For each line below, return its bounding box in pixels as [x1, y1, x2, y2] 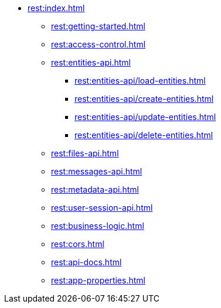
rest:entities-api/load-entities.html [74, 76, 206, 85]
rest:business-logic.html [51, 221, 144, 231]
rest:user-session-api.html [51, 203, 153, 213]
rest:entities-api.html [51, 57, 131, 67]
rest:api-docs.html [51, 257, 122, 267]
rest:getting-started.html [51, 21, 145, 31]
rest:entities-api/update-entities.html [74, 112, 216, 122]
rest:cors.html [51, 239, 104, 249]
